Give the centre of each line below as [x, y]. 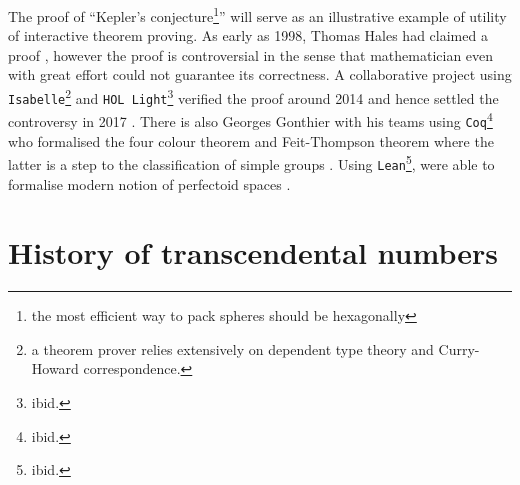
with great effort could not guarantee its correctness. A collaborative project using [260, 74]
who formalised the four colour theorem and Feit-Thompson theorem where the [251, 140]
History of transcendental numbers [253, 252]
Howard [55, 368]
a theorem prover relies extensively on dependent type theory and [232, 348]
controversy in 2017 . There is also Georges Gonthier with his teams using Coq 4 [250, 119]
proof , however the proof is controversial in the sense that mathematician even [251, 54]
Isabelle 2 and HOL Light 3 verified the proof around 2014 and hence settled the [253, 96]
